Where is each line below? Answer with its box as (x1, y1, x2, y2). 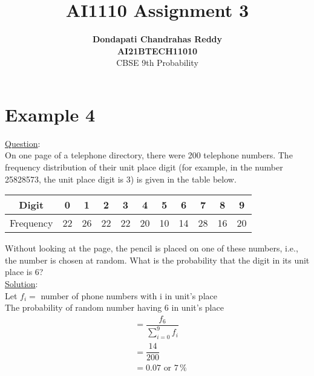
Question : (5, 137, 41, 149)
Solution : (5, 277, 38, 290)
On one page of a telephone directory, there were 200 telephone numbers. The (5, 149, 293, 161)
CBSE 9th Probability (116, 56, 198, 69)
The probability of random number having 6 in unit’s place (5, 301, 224, 314)
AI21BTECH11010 (117, 44, 198, 57)
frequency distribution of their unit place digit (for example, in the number (5, 161, 283, 173)
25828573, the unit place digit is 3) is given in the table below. (5, 172, 237, 185)
